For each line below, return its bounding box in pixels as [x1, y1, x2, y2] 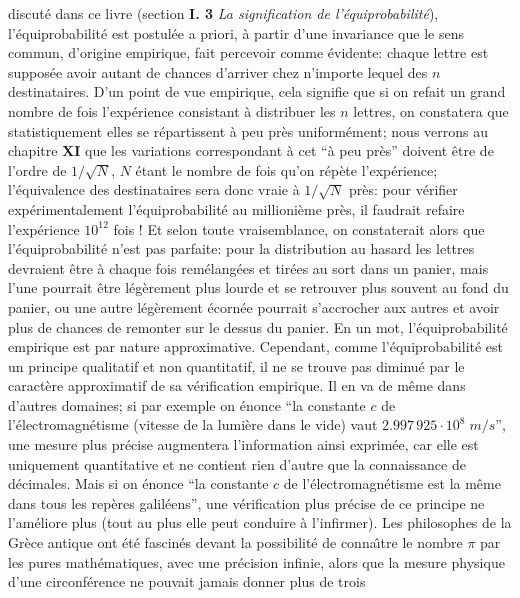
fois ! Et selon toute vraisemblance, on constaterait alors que [113, 218, 485, 239]
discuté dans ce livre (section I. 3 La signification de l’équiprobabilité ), [8, 3, 439, 23]
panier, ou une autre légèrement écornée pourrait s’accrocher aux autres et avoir [8, 296, 500, 317]
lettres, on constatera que [353, 100, 509, 121]
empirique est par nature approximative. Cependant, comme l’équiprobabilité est [8, 336, 504, 357]
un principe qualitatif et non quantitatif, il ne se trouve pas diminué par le [8, 355, 465, 376]
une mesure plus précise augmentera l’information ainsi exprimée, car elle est [8, 434, 479, 455]
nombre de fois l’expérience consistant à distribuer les [8, 100, 336, 121]
